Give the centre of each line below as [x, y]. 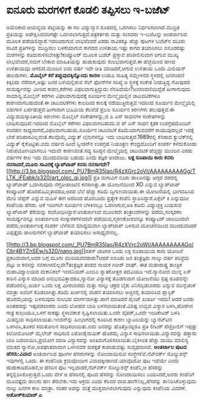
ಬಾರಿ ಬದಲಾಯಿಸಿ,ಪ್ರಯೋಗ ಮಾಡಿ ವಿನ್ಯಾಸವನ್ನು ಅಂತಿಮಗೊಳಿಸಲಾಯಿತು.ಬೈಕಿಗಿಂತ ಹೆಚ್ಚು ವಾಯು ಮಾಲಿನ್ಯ [98, 340]
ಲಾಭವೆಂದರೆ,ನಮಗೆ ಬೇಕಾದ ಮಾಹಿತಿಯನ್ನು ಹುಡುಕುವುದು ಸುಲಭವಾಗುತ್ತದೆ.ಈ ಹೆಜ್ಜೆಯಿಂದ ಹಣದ [91, 61]
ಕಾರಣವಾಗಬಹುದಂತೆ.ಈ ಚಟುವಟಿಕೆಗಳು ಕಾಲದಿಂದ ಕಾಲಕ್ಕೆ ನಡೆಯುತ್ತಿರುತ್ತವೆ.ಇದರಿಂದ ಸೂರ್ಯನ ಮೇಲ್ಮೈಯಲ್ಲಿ [101, 102]
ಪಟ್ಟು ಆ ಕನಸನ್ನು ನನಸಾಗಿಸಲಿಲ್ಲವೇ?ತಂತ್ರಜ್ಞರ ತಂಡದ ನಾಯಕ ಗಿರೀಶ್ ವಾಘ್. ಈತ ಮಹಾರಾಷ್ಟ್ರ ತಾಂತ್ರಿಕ [94, 264]
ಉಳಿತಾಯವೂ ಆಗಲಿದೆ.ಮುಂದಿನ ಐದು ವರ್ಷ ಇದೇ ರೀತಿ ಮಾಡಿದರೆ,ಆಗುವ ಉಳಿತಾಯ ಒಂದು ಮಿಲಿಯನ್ [96, 68]
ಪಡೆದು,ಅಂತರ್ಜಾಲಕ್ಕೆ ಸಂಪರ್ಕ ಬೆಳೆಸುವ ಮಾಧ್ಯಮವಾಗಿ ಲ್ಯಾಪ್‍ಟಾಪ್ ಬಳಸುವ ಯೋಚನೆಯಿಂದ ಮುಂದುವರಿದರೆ [101, 225]
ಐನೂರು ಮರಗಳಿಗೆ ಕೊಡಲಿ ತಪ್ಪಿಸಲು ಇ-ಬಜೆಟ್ [88, 10]
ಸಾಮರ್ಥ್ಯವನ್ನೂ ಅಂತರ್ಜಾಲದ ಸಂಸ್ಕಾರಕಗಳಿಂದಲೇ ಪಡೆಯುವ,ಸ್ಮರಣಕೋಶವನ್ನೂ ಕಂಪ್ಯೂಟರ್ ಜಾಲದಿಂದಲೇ [98, 219]
